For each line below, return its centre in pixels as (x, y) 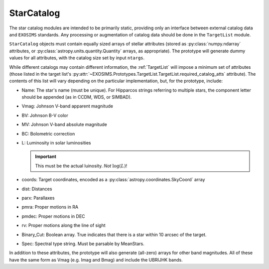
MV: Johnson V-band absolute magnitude (64, 125)
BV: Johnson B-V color (45, 115)
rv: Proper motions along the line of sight (64, 225)
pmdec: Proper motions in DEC (53, 216)
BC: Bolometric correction (48, 134)
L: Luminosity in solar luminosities (56, 143)
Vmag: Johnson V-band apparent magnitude (67, 106)
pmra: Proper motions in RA (50, 207)
